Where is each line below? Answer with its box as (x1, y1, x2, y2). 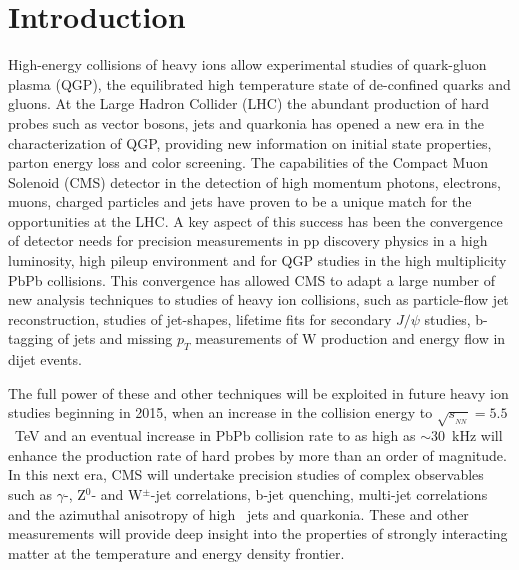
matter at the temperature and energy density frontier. (8, 542, 345, 563)
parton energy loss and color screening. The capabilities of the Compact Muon (8, 152, 488, 173)
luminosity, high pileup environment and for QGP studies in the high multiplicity (8, 250, 507, 271)
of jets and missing (57, 328, 173, 349)
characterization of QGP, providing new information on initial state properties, (8, 132, 492, 153)
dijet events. (8, 349, 82, 370)
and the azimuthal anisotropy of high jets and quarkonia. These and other (8, 503, 469, 524)
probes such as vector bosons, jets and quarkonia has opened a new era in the (8, 112, 484, 133)
